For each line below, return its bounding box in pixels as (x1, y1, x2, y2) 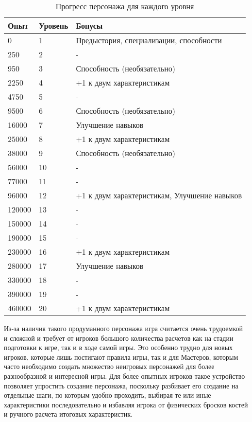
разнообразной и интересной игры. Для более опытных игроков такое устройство (4, 370, 245, 381)
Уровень (39, 20, 68, 31)
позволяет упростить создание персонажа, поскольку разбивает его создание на (4, 380, 238, 390)
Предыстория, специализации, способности (76, 35, 222, 46)
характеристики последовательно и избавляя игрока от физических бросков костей (4, 399, 248, 409)
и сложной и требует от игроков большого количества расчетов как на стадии (4, 333, 234, 343)
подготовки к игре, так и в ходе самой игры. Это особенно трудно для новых (4, 342, 233, 352)
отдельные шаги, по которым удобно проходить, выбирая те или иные (4, 390, 211, 400)
